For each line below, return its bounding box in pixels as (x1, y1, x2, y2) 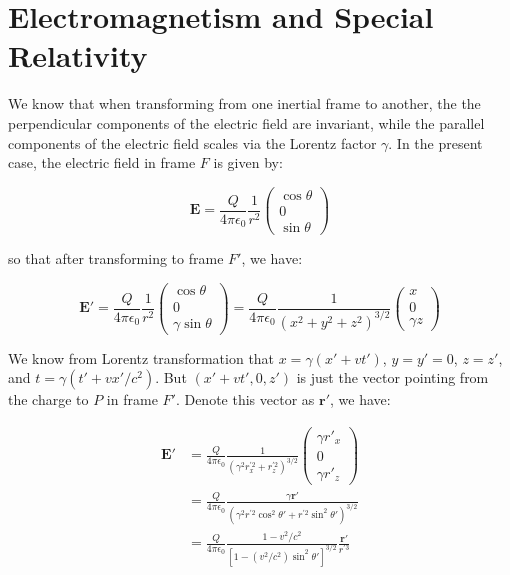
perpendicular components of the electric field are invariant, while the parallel (8, 112, 485, 133)
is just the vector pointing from (296, 367, 489, 388)
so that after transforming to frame (8, 247, 224, 268)
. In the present (388, 132, 483, 153)
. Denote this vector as (175, 389, 315, 410)
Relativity (8, 35, 148, 76)
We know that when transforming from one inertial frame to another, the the (8, 93, 481, 114)
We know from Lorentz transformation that (8, 347, 275, 368)
